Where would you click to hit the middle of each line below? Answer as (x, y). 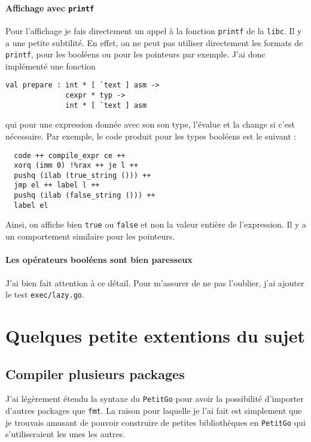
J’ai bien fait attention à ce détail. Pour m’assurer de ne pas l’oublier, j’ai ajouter (155, 282)
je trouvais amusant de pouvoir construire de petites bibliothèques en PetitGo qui (155, 422)
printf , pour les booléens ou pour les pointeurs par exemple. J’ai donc (135, 54)
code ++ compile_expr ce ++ (70, 155)
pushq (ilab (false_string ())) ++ (85, 196)
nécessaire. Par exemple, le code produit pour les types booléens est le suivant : (151, 136)
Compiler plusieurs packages (95, 373)
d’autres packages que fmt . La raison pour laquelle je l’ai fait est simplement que (154, 410)
